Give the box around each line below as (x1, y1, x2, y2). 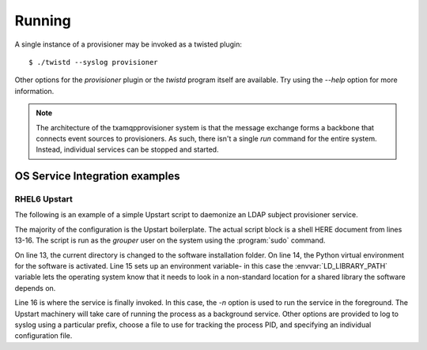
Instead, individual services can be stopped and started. (36, 145, 219, 154)
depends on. (14, 283, 56, 292)
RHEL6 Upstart (14, 194, 73, 205)
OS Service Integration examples (14, 170, 180, 183)
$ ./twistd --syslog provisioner (28, 58, 158, 66)
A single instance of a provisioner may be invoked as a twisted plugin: (14, 40, 243, 49)
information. (14, 86, 55, 96)
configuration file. (14, 331, 73, 341)
